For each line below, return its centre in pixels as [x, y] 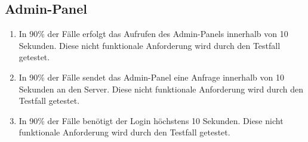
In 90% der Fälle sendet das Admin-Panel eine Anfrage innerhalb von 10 [151, 77]
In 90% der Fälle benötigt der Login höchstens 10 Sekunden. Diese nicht [151, 120]
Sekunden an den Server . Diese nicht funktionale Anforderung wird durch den [161, 89]
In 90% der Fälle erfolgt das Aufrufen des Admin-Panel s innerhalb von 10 [153, 34]
